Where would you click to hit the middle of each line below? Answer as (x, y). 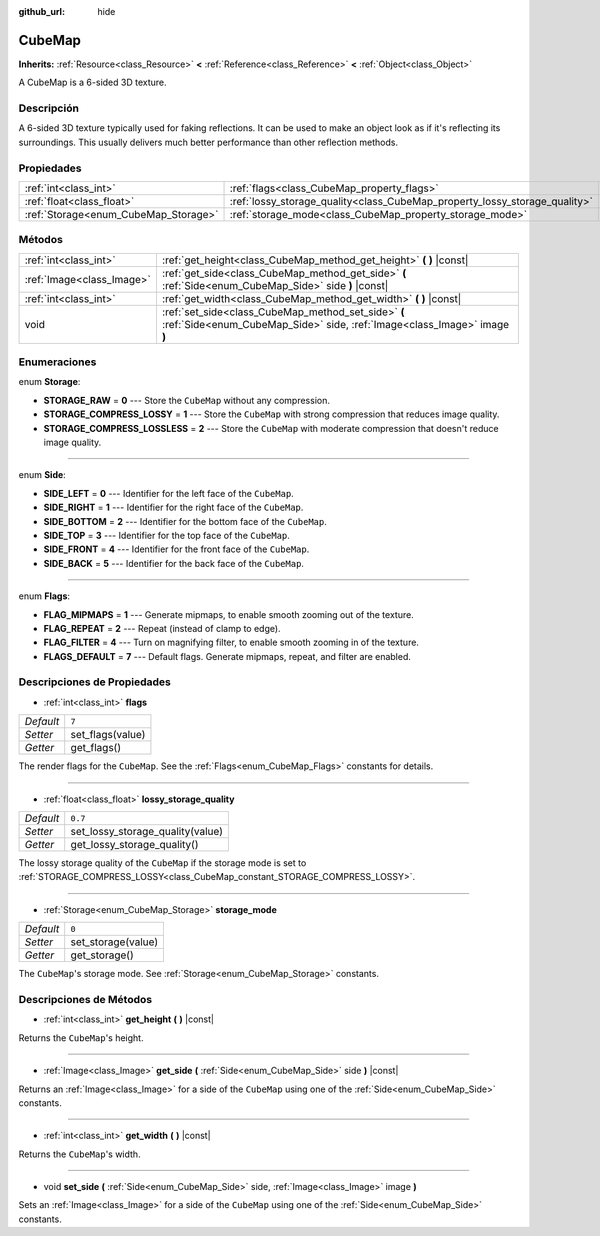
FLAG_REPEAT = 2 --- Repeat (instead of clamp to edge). (162, 628)
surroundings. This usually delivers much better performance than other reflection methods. (208, 142)
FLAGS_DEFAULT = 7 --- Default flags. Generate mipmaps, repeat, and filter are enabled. (227, 656)
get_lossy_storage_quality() (134, 845)
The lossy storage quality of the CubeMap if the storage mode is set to (162, 863)
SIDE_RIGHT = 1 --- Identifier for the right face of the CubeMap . (173, 507)
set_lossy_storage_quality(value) (147, 832)
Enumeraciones (57, 362)
